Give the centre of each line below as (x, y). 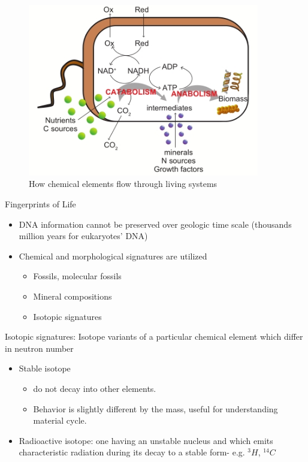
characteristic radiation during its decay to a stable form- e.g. (132, 452)
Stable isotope (45, 368)
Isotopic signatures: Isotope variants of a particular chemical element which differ (154, 336)
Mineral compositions (73, 296)
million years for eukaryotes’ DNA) (83, 236)
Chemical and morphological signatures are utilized (113, 256)
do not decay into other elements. (95, 388)
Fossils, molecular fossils (77, 276)
